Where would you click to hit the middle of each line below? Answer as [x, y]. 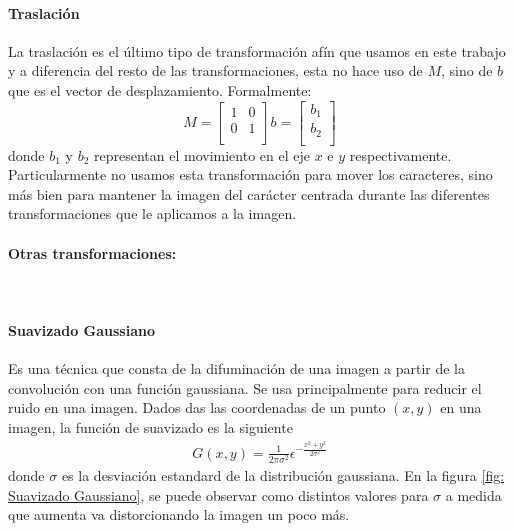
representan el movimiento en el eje [202, 154]
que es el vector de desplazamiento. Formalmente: [160, 89]
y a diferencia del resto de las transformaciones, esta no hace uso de [215, 70]
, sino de [467, 70]
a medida [473, 494]
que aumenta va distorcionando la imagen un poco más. [179, 514]
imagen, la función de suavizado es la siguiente [150, 426]
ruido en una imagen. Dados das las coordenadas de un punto [197, 407]
